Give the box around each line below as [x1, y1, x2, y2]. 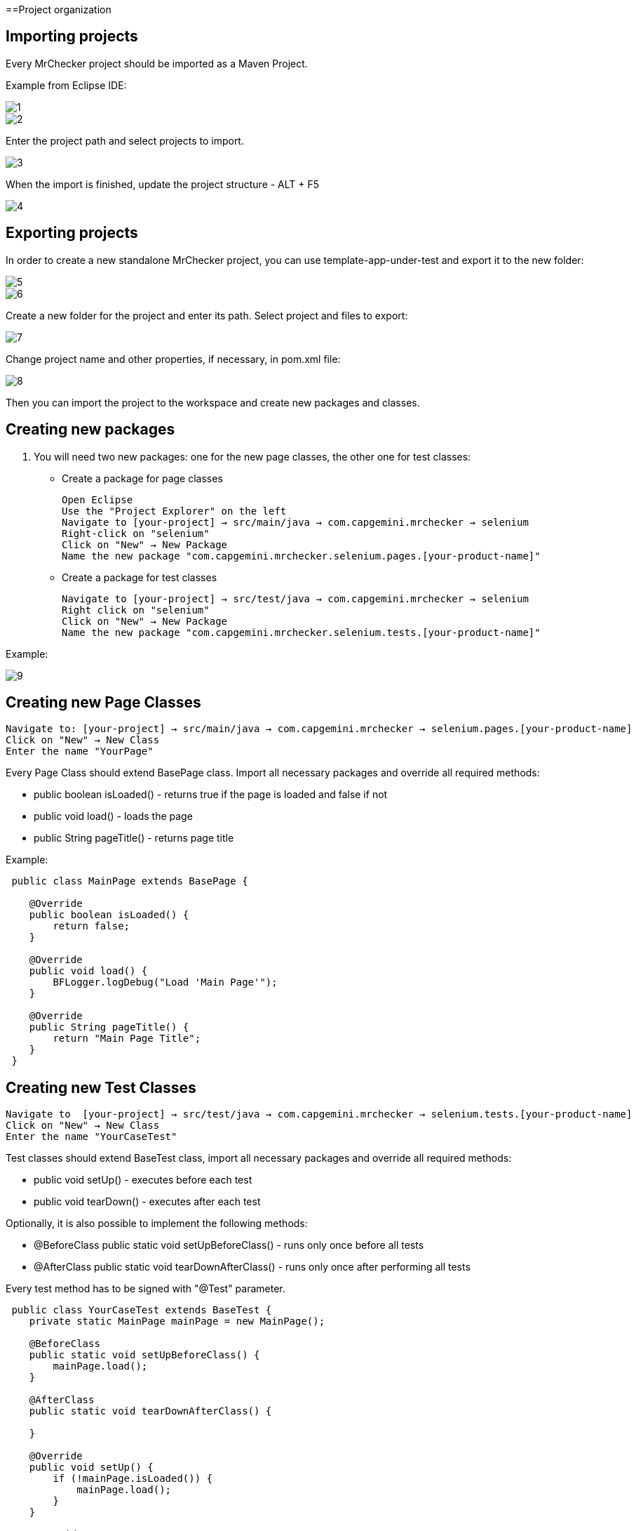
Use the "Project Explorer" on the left [62, 505, 287, 517]
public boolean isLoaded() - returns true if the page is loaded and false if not [34, 788, 388, 801]
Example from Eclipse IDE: [6, 79, 127, 91]
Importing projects [6, 27, 138, 46]
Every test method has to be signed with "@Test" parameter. [6, 1283, 285, 1295]
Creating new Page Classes [6, 693, 201, 711]
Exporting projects [6, 224, 138, 242]
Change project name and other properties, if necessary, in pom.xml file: [6, 352, 341, 365]
